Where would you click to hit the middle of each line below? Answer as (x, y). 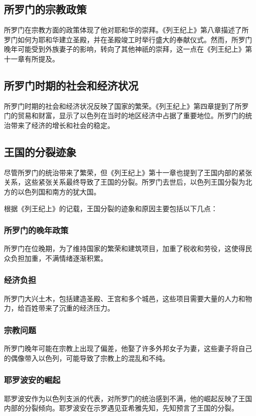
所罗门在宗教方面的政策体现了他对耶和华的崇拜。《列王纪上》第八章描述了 (123, 30)
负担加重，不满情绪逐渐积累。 (59, 258)
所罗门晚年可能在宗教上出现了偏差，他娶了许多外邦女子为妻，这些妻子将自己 (128, 348)
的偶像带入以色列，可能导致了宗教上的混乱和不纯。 (87, 358)
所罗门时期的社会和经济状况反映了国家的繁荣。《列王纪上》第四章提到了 (119, 106)
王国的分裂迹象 (40, 151)
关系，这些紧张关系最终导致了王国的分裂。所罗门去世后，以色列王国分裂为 (125, 182)
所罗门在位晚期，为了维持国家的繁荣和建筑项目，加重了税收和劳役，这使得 (125, 248)
